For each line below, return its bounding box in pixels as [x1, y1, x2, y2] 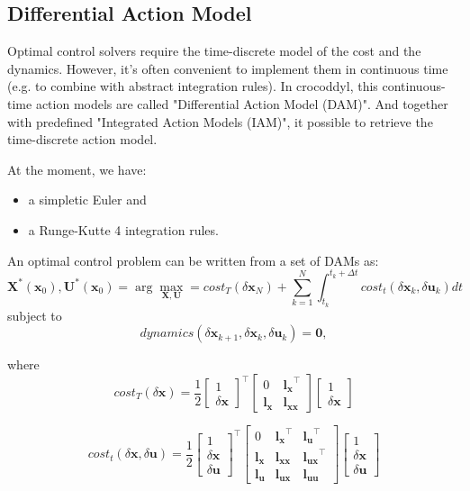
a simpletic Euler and [28, 190, 147, 209]
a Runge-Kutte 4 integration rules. [28, 220, 219, 239]
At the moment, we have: [7, 159, 147, 178]
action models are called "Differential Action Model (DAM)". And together [35, 94, 448, 113]
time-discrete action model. [7, 130, 158, 149]
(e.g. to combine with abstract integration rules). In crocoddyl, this [7, 77, 378, 95]
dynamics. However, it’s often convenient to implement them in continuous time [7, 59, 448, 77]
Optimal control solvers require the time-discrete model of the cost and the [7, 41, 421, 60]
